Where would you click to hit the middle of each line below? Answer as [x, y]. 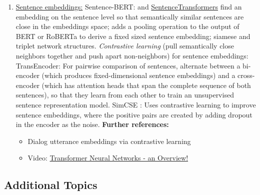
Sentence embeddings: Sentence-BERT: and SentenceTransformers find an [129, 6]
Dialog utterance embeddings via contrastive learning [109, 141]
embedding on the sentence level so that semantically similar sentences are [130, 16]
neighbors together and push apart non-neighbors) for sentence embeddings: [132, 55]
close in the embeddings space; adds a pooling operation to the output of [127, 26]
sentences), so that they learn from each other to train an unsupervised [125, 95]
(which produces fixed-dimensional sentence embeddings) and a [138, 75]
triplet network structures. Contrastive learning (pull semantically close [125, 46]
